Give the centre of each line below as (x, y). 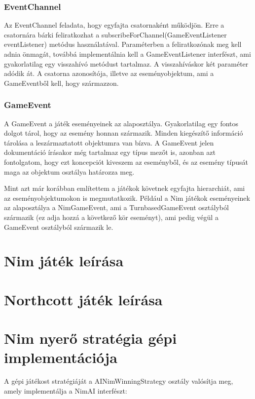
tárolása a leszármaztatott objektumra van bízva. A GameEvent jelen (109, 142)
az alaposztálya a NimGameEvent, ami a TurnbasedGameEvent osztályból (116, 207)
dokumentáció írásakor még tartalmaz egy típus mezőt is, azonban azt (110, 152)
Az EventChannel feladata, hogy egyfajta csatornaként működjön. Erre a (114, 25)
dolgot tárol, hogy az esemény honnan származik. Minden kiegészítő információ (124, 133)
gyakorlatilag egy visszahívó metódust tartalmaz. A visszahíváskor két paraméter (126, 63)
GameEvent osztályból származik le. (59, 227)
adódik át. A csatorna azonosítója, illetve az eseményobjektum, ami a (109, 73)
